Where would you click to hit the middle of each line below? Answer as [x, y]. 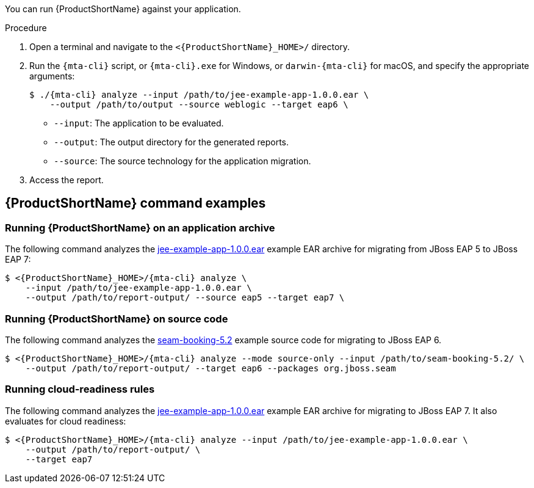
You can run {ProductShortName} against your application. [123, 9]
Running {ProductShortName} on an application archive [140, 228]
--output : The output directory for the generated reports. [171, 142]
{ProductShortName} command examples [135, 203]
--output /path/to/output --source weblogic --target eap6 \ [199, 104]
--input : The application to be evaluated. [139, 123]
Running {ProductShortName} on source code [117, 319]
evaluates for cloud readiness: [66, 421]
